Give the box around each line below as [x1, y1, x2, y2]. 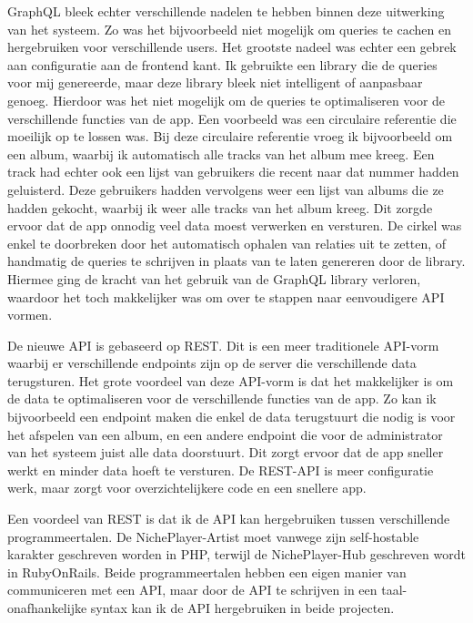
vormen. [7, 305, 53, 324]
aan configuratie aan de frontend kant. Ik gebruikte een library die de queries [7, 55, 438, 74]
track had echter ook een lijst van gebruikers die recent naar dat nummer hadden [7, 162, 459, 181]
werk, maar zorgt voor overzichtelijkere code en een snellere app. [7, 478, 367, 497]
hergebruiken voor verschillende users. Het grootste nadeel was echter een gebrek [7, 37, 457, 56]
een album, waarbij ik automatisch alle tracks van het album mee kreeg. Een [7, 144, 435, 163]
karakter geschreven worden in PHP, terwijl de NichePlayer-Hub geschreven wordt [7, 545, 466, 564]
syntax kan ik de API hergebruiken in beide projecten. [90, 598, 395, 617]
